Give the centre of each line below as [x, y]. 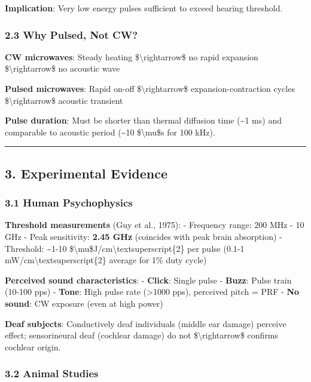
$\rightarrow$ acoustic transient [64, 100]
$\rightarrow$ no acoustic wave [62, 68]
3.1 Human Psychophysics [69, 203]
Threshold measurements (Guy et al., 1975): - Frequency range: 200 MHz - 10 [155, 225]
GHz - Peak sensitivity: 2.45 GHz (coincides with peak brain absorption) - [144, 236]
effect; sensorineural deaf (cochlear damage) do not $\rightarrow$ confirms [142, 335]
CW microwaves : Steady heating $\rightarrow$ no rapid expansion [132, 56]
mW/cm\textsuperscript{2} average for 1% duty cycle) [106, 260]
